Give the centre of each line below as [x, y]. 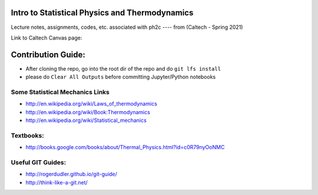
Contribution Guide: [48, 54]
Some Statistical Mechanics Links [60, 92]
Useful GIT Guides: [39, 163]
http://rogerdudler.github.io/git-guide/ [72, 174]
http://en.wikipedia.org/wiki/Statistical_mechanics [86, 120]
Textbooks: [27, 135]
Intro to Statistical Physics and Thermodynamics [102, 13]
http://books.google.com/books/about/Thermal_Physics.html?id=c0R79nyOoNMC [125, 147]
